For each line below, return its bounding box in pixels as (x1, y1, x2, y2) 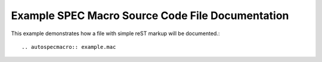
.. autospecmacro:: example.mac (21, 44, 116, 50)
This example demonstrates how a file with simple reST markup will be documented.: (11, 30, 220, 37)
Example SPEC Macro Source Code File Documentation (11, 9, 289, 22)
